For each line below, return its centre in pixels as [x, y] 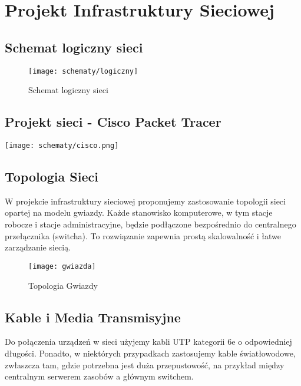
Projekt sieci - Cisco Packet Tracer [113, 122]
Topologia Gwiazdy [63, 285]
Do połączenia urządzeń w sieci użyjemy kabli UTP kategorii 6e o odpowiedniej [148, 342]
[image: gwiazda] [62, 266]
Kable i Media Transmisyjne [93, 317]
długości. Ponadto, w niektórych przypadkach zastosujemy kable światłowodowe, [150, 353]
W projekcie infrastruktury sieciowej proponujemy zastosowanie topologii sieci [145, 201]
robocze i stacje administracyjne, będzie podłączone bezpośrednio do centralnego [150, 224]
